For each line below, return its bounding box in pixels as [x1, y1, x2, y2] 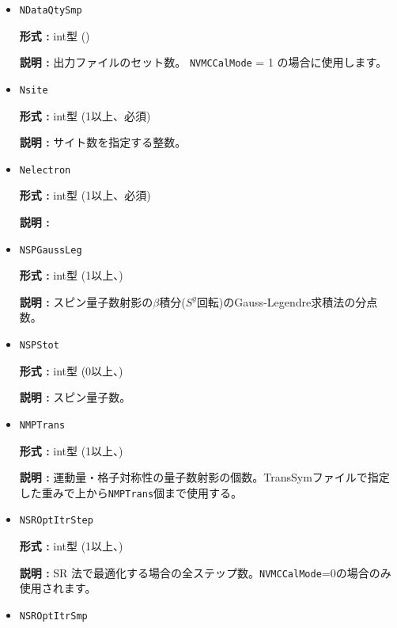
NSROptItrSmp [19, 610, 88, 622]
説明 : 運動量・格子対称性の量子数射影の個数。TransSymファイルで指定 [19, 469, 390, 485]
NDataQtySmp [19, 5, 82, 16]
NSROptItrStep [19, 515, 93, 527]
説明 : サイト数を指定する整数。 [19, 134, 187, 150]
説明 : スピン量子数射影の [19, 293, 153, 310]
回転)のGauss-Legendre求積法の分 [196, 293, 367, 310]
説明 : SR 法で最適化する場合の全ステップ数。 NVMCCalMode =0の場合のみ [19, 564, 391, 580]
